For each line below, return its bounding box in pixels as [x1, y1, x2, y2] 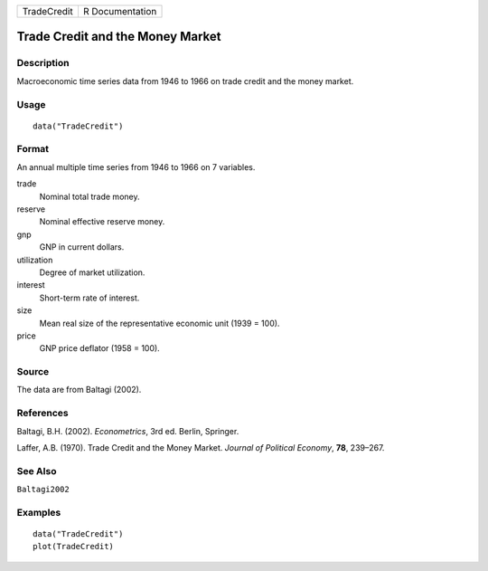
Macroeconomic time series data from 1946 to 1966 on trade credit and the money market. [16, 75, 354, 86]
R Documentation [82, 5, 157, 17]
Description [16, 57, 70, 70]
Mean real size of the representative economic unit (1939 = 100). [39, 318, 280, 328]
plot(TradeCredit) [33, 541, 115, 552]
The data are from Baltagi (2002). [16, 385, 142, 395]
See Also [16, 464, 57, 477]
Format [16, 143, 50, 156]
